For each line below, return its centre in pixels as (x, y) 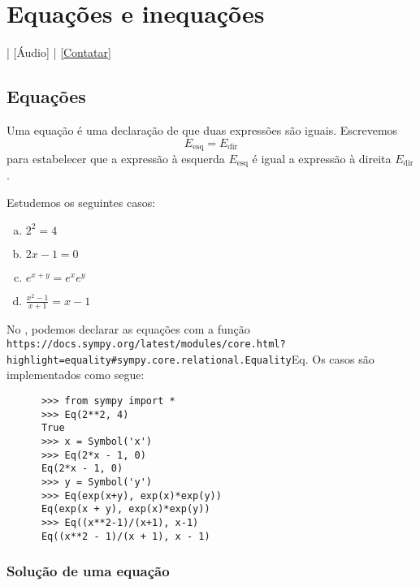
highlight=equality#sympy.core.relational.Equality (149, 360)
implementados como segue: (76, 375)
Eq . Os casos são (333, 358)
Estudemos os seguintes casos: (81, 203)
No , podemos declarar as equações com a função (128, 329)
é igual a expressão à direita (322, 158)
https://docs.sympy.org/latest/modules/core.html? (146, 345)
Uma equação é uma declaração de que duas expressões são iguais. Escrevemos (202, 129)
